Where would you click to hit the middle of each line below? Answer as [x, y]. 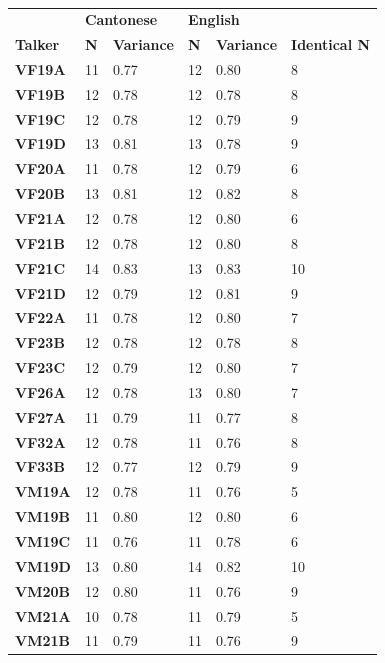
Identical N [331, 44]
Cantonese [121, 19]
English [213, 19]
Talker [37, 44]
